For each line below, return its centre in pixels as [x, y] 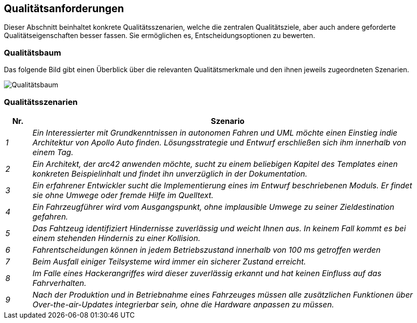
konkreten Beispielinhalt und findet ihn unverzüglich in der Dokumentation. [170, 173]
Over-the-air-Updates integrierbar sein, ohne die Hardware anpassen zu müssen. [183, 304]
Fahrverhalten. [59, 283]
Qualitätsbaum [33, 52]
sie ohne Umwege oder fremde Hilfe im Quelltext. [123, 195]
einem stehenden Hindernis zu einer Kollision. [116, 238]
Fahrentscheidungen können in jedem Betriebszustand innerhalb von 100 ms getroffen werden [207, 250]
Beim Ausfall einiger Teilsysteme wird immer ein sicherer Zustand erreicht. [169, 261]
